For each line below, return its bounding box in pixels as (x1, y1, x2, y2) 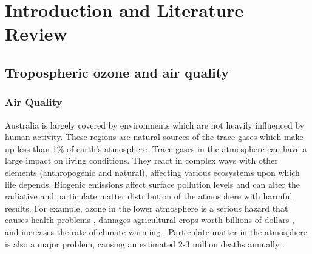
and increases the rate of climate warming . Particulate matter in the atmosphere (5, 225, 308, 238)
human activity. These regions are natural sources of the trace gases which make (5, 130, 304, 143)
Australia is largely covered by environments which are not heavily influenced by (5, 118, 305, 131)
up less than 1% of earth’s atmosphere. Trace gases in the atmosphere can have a (5, 142, 307, 155)
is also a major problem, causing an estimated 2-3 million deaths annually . (5, 237, 285, 250)
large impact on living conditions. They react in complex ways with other (5, 154, 278, 167)
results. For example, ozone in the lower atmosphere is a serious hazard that (5, 201, 288, 214)
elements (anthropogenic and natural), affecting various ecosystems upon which (5, 165, 300, 178)
